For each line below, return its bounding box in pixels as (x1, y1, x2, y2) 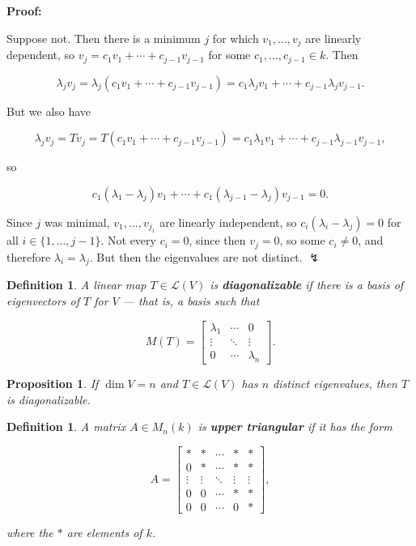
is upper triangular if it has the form (197, 418, 393, 435)
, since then (189, 232, 246, 249)
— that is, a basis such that (122, 292, 260, 309)
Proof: (6, 2, 42, 19)
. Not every (100, 232, 156, 249)
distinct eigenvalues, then (273, 375, 397, 392)
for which (212, 29, 259, 46)
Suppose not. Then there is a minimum (6, 29, 201, 46)
